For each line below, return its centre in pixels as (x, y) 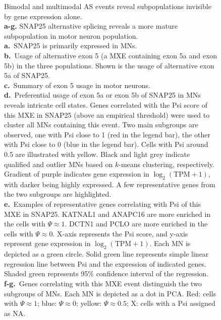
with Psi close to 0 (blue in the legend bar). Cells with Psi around (106, 144)
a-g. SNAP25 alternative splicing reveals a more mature (91, 26)
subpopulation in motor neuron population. (71, 35)
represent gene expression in (47, 243)
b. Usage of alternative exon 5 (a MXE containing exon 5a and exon (111, 55)
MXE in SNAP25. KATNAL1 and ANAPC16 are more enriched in (107, 214)
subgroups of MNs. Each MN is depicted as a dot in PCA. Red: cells (110, 293)
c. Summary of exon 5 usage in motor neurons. (77, 85)
